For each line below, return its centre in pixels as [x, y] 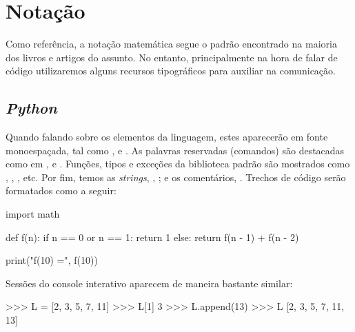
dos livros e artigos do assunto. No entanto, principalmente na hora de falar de [172, 57]
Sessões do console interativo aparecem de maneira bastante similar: [149, 283]
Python [31, 108]
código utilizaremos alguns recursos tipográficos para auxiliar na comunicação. [171, 71]
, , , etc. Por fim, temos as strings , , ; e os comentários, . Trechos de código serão [176, 177]
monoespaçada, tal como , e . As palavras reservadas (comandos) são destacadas [175, 150]
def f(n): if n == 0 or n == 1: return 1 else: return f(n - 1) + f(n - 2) [152, 237]
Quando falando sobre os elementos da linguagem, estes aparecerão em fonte [167, 137]
